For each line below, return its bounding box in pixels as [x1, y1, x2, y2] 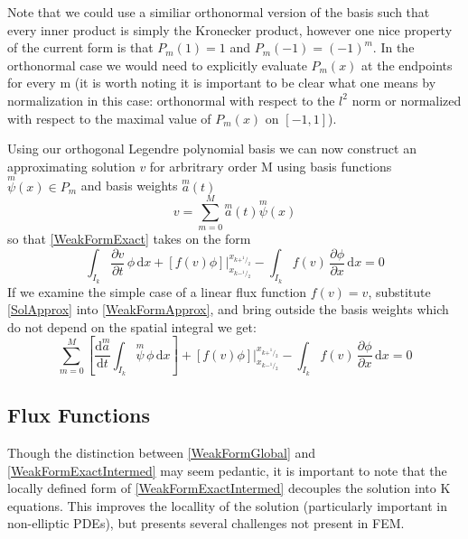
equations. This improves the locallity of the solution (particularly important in [7, 496, 448, 515]
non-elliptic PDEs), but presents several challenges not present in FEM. [7, 514, 405, 533]
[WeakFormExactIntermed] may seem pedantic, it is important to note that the [7, 460, 447, 479]
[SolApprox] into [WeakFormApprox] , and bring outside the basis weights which [7, 300, 449, 319]
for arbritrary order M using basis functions [149, 156, 392, 175]
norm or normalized [351, 90, 462, 109]
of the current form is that [7, 38, 154, 57]
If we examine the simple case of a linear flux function [7, 282, 307, 301]
